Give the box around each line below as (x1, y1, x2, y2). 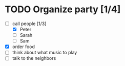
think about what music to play (12, 50, 77, 56)
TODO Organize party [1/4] (5, 4, 121, 15)
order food (12, 43, 35, 50)
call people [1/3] (12, 20, 47, 27)
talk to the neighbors (12, 55, 56, 61)
